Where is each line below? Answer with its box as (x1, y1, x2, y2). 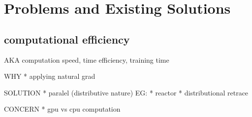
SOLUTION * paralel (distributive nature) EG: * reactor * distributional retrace (4, 87, 249, 97)
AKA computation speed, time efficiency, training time (4, 54, 169, 65)
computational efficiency (4, 31, 130, 47)
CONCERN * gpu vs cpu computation (4, 104, 121, 114)
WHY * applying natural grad (4, 71, 95, 81)
